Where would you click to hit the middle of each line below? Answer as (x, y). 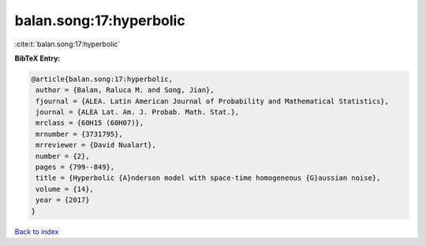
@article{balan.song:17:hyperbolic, (102, 79)
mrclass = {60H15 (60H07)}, (90, 123)
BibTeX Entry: (37, 58)
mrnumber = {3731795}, (80, 134)
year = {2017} (63, 200)
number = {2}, (63, 156)
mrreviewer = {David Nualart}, (96, 145)
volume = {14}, (65, 189)
